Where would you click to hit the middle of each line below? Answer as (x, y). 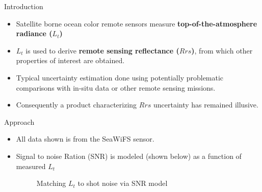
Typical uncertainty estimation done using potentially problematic (120, 77)
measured (31, 166)
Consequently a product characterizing (76, 105)
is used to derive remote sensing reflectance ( (102, 50)
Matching (51, 183)
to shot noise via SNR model (123, 183)
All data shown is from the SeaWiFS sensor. (85, 139)
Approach (19, 121)
